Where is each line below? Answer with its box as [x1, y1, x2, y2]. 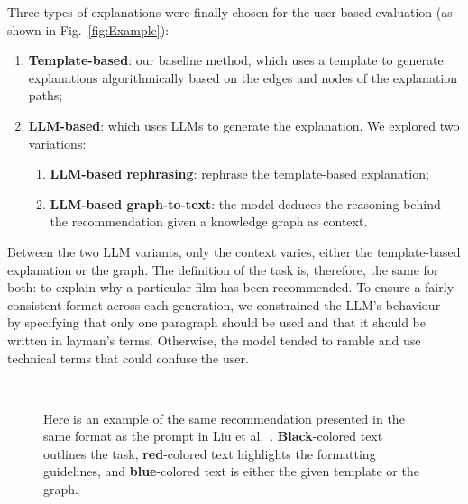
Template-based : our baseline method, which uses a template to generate [28, 50, 444, 69]
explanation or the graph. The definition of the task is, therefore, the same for [7, 260, 439, 279]
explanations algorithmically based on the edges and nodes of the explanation [28, 68, 458, 87]
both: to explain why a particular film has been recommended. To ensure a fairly [7, 278, 454, 297]
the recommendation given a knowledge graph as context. [50, 212, 368, 231]
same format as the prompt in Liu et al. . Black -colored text [43, 426, 383, 445]
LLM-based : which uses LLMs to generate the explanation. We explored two [28, 115, 460, 134]
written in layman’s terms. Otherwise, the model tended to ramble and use [7, 330, 421, 349]
